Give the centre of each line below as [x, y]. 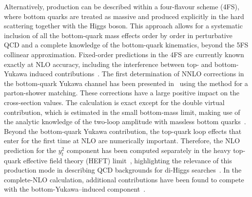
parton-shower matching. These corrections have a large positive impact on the [122, 93]
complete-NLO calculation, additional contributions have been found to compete [124, 179]
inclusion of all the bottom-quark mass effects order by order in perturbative [118, 35]
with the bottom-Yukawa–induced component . [75, 189]
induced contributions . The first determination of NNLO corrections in [137, 74]
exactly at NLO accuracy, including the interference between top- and [108, 64]
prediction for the [30, 150]
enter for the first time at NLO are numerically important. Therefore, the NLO [122, 141]
